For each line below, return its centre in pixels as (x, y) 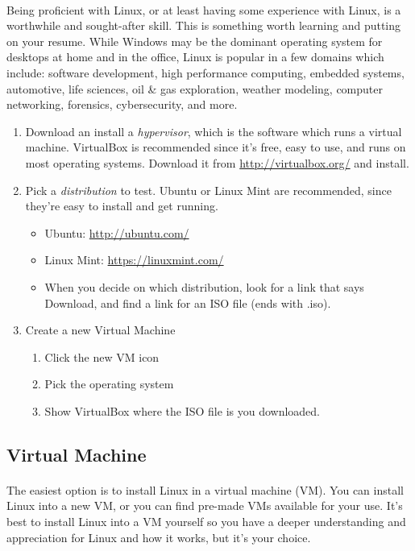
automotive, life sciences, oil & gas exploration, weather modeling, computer (195, 88)
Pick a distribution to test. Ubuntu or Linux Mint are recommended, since (208, 190)
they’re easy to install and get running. (122, 206)
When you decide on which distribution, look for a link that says (204, 286)
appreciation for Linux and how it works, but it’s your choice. (159, 537)
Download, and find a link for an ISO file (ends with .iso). (188, 302)
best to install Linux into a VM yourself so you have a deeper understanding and (206, 522)
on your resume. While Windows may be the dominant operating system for (195, 41)
